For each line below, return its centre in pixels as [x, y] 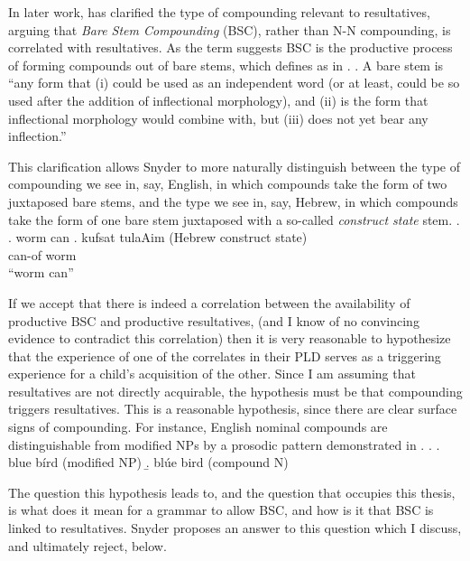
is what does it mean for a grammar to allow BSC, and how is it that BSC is [221, 510]
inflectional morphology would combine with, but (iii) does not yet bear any [218, 118]
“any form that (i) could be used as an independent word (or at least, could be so [234, 83]
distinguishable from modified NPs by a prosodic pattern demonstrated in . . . [224, 444]
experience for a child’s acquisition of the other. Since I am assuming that [212, 374]
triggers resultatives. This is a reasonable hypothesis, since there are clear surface [233, 409]
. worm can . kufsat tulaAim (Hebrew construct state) [158, 237]
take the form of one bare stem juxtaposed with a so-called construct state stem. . [234, 219]
